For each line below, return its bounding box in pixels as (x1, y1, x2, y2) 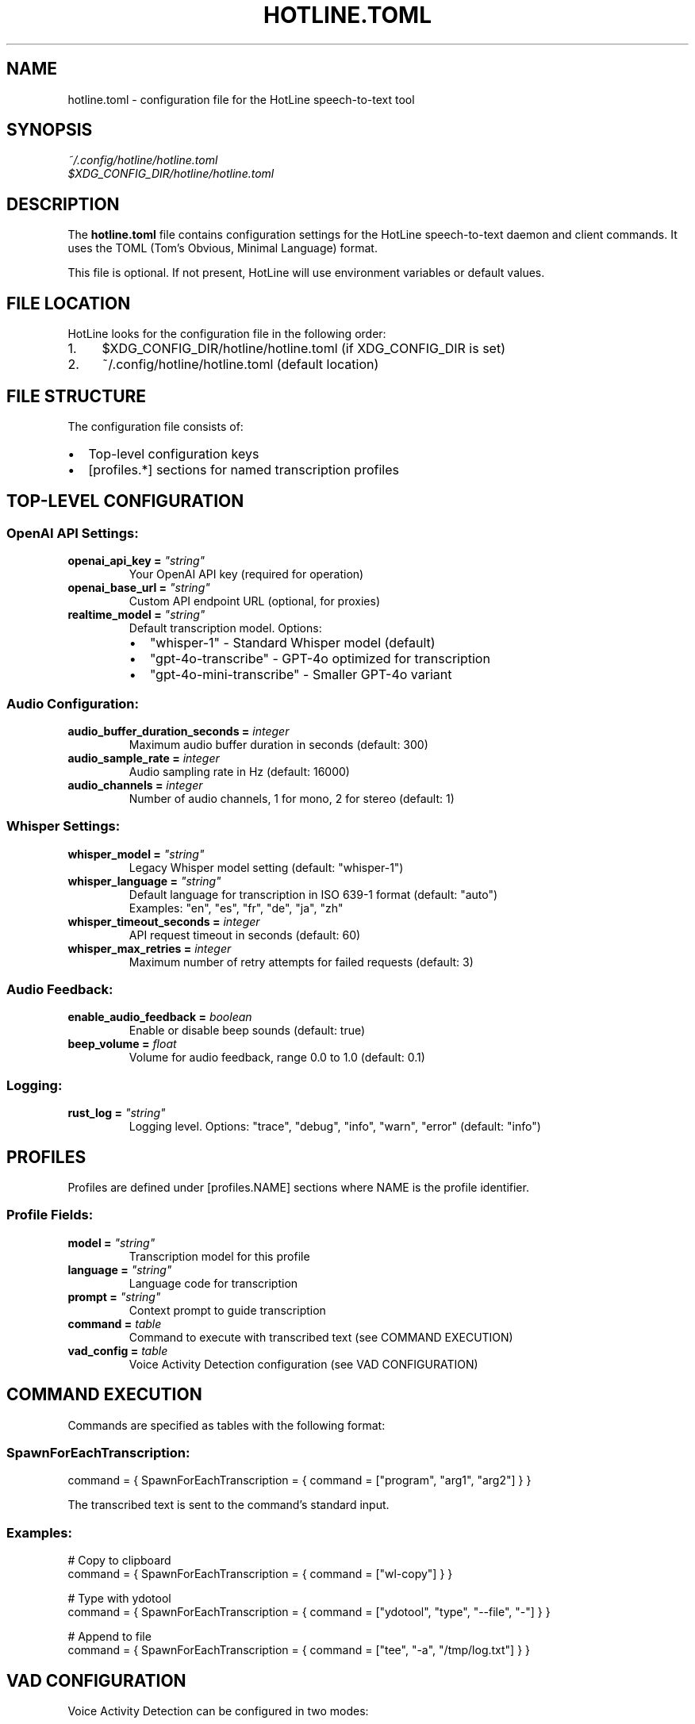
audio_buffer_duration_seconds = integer (67, 724, 290, 738)
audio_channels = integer (67, 778, 203, 792)
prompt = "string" (67, 1289, 161, 1304)
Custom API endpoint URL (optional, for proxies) (129, 594, 380, 609)
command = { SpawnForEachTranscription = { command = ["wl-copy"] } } (67, 1567, 453, 1581)
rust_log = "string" (67, 1106, 166, 1120)
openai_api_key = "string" (67, 554, 205, 568)
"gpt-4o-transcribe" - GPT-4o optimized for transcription (149, 651, 490, 667)
